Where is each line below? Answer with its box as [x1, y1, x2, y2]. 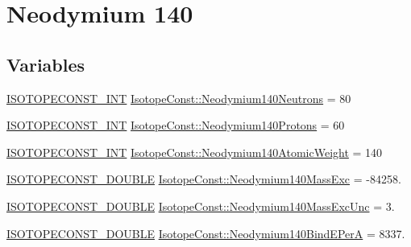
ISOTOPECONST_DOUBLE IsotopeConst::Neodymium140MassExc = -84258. [6, 171, 401, 187]
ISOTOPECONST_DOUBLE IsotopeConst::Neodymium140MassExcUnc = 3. [6, 197, 395, 214]
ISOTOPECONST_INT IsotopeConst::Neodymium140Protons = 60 [6, 117, 345, 134]
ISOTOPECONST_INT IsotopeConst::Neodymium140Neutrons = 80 [6, 89, 351, 106]
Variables [6, 51, 85, 76]
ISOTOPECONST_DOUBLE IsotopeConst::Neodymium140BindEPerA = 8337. [6, 224, 405, 241]
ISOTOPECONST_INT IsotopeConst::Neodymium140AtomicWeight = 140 [6, 143, 383, 160]
